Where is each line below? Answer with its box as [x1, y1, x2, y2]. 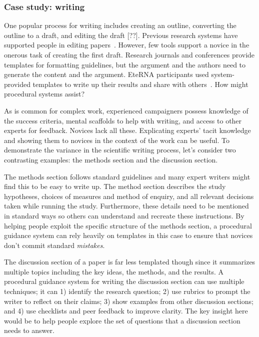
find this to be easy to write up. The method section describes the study [4, 181, 226, 191]
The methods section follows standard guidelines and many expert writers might [4, 171, 250, 181]
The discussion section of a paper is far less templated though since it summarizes [4, 256, 255, 267]
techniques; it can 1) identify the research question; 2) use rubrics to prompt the [4, 286, 250, 296]
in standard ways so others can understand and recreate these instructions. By [4, 210, 244, 220]
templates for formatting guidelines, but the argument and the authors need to [4, 59, 246, 69]
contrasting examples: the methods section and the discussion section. [4, 154, 218, 164]
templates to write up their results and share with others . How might [32, 78, 248, 89]
